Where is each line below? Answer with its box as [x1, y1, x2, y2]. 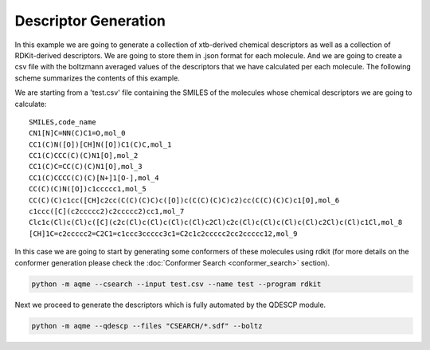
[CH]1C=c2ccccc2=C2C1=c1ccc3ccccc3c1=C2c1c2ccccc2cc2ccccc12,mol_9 [29, 229, 298, 238]
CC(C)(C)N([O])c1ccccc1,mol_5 [29, 184, 147, 194]
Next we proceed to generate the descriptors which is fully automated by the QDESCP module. [14, 300, 326, 309]
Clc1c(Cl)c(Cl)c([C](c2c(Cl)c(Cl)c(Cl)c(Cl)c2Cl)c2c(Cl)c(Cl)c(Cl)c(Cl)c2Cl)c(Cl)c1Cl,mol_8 [29, 218, 403, 227]
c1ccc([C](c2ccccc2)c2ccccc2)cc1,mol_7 [29, 207, 185, 216]
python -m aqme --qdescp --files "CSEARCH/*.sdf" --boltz [31, 321, 263, 330]
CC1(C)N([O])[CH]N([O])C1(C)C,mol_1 [29, 140, 172, 149]
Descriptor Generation [14, 12, 166, 29]
